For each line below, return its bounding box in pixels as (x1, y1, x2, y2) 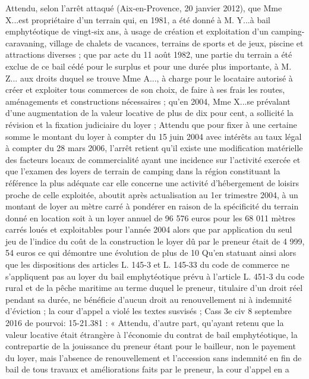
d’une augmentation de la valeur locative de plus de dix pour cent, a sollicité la (5, 107, 294, 119)
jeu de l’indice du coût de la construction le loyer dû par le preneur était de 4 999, (5, 234, 305, 247)
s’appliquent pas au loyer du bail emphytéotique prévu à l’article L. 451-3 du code (5, 270, 304, 282)
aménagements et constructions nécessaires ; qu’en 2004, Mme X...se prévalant (5, 95, 291, 107)
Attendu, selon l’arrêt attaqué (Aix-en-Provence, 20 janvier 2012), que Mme (5, 2, 282, 14)
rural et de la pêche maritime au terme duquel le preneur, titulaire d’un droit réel (5, 281, 303, 294)
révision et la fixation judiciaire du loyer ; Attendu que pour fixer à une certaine (5, 118, 297, 130)
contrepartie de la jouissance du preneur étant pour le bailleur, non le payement (5, 340, 296, 352)
